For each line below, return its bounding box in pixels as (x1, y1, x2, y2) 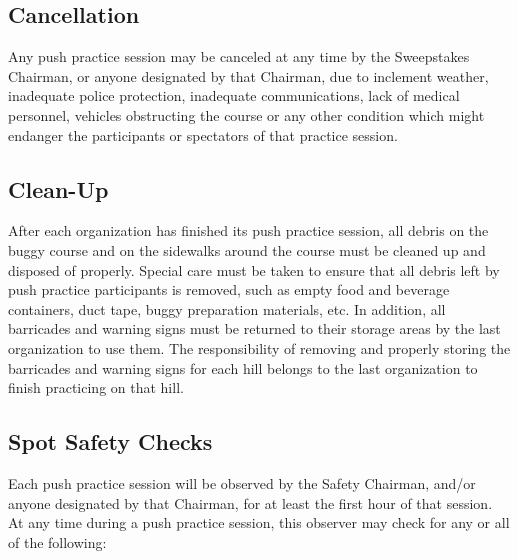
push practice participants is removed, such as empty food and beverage (8, 279, 450, 300)
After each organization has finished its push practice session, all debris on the (8, 220, 489, 241)
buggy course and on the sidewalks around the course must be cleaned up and (8, 239, 486, 260)
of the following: (8, 531, 107, 552)
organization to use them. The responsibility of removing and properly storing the (8, 337, 511, 358)
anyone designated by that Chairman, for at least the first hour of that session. (8, 492, 493, 513)
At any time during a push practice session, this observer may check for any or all (8, 512, 510, 533)
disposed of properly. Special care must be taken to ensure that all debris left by (8, 259, 500, 280)
